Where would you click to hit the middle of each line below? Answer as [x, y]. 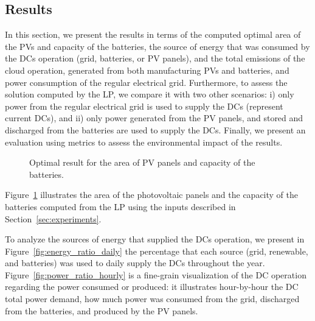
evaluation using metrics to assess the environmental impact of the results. [144, 142]
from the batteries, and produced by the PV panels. [102, 310]
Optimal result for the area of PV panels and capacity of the [142, 162]
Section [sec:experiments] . [53, 218]
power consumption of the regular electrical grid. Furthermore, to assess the [146, 82]
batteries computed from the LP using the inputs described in [120, 206]
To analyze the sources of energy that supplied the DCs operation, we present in [155, 239]
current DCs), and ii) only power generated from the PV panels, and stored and [154, 118]
